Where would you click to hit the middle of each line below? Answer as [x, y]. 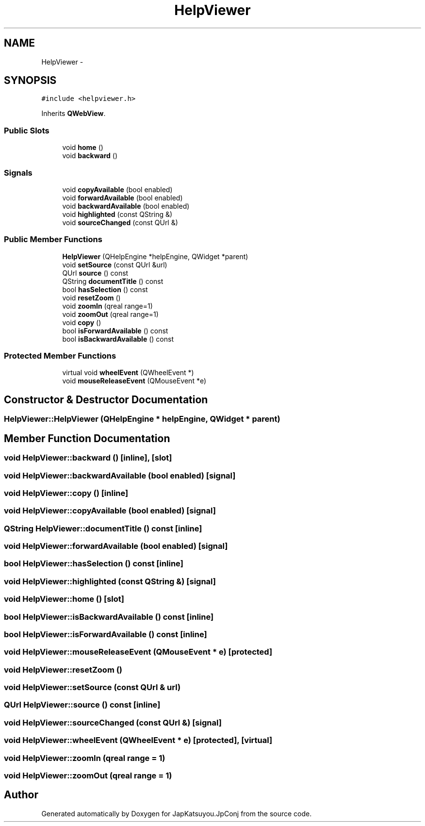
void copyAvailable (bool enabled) [117, 189]
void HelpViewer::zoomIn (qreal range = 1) [85, 758]
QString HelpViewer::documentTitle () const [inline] [103, 528]
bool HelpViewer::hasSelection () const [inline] [94, 564]
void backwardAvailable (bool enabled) [126, 206]
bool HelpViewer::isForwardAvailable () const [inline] [106, 634]
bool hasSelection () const [105, 289]
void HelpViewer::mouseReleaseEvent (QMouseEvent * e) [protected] [138, 652]
